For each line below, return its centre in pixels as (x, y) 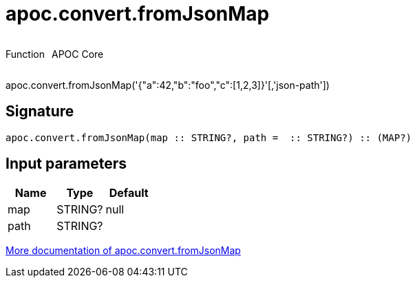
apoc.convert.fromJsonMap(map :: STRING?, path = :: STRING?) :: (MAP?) (209, 137)
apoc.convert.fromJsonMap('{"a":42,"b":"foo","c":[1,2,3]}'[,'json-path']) (168, 85)
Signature (40, 112)
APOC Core (77, 54)
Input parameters (66, 164)
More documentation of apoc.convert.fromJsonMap (123, 251)
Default (129, 193)
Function (25, 54)
